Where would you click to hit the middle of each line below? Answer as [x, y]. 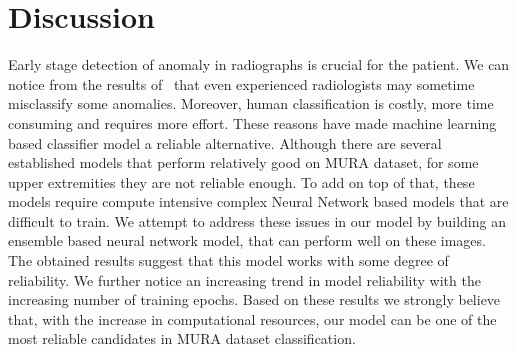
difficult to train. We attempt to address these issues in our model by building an [257, 220]
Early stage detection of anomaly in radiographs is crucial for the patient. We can [259, 64]
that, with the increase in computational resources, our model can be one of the [252, 318]
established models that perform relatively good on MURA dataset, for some [243, 162]
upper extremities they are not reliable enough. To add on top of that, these [241, 181]
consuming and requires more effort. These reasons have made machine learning [252, 122]
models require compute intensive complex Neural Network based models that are [258, 201]
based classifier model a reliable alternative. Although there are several [225, 142]
